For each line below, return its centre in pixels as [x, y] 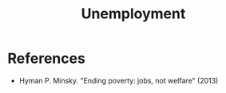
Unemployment [133, 14]
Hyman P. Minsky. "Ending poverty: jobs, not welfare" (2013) [119, 80]
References [46, 58]
